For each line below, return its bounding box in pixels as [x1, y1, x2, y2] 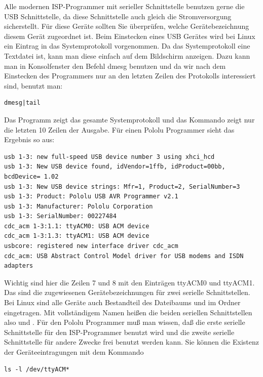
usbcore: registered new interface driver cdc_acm [4, 242, 178, 250]
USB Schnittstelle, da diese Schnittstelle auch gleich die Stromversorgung [4, 11, 232, 21]
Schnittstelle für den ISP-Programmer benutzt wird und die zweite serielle [4, 326, 235, 337]
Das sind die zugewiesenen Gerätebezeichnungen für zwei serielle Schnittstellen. [4, 287, 250, 298]
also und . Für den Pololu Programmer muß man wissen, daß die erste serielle [4, 317, 245, 327]
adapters [4, 262, 33, 270]
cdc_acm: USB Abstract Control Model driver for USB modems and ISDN [4, 252, 244, 260]
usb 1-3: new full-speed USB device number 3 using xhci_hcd [4, 153, 215, 160]
